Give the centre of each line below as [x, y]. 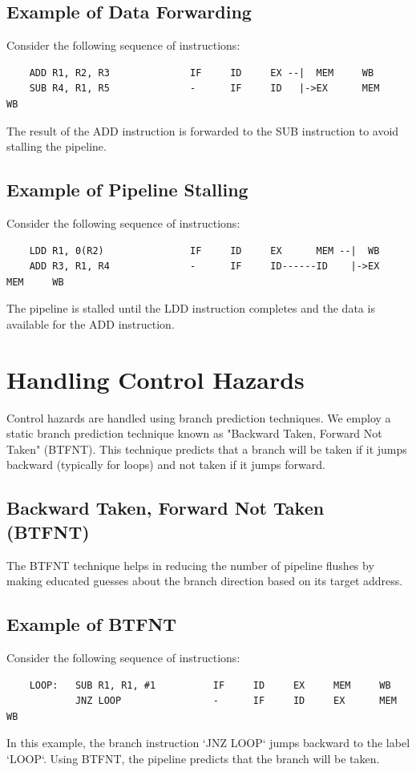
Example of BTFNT [92, 624]
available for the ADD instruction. [91, 323]
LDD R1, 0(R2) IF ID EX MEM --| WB [204, 251]
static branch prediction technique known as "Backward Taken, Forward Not [194, 433]
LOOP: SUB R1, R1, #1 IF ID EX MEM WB [210, 685]
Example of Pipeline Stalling [127, 190]
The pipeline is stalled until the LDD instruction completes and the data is [191, 308]
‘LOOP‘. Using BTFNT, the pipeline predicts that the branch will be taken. [193, 758]
